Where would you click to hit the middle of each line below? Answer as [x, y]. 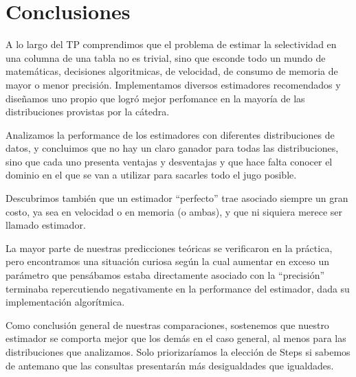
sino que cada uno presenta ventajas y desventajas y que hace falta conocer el [169, 161]
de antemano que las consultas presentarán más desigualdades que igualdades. [170, 365]
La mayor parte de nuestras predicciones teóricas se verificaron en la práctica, [169, 248]
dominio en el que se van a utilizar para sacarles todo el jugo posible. [151, 175]
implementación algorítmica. [65, 302]
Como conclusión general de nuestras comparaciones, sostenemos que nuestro [167, 324]
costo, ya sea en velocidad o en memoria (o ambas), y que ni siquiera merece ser [174, 211]
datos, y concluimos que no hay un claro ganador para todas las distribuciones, [172, 148]
